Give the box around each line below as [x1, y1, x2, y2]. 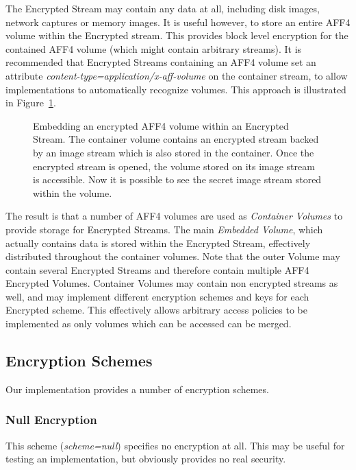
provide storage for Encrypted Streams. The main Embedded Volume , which [5, 222, 323, 236]
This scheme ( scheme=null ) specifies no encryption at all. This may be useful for [5, 438, 345, 452]
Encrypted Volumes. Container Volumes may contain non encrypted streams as [5, 276, 338, 290]
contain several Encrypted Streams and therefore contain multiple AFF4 [5, 262, 309, 277]
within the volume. [33, 185, 112, 200]
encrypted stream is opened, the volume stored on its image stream [33, 158, 315, 173]
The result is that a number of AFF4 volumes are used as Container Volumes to [5, 209, 343, 223]
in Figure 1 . [5, 95, 56, 110]
